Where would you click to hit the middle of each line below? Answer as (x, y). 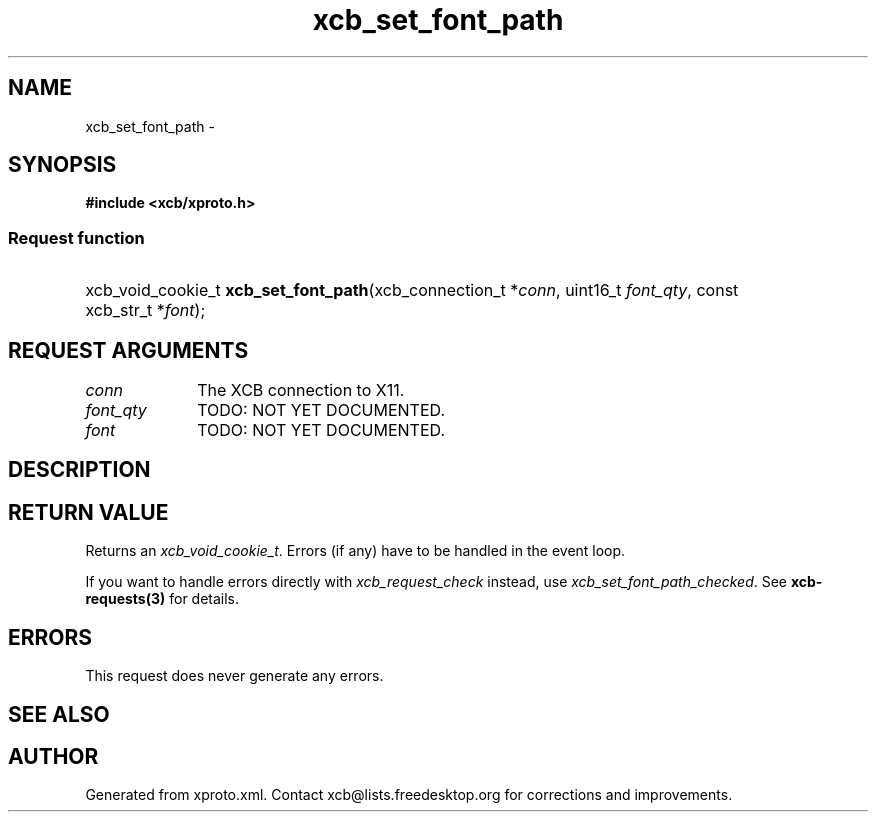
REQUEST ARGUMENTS (128, 350)
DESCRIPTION (79, 470)
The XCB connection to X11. (301, 390)
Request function (76, 237)
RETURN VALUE (88, 512)
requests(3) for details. (162, 599)
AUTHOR (53, 756)
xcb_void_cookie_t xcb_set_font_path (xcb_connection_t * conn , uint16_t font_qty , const (412, 290)
